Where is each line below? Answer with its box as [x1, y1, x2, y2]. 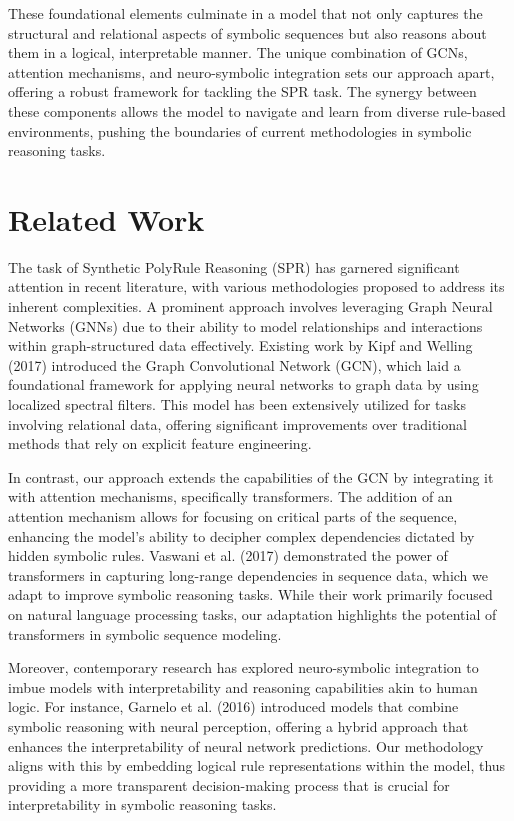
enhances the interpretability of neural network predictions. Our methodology [8, 735, 484, 756]
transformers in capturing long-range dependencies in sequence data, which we [8, 564, 489, 585]
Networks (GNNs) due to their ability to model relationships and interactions [8, 315, 483, 336]
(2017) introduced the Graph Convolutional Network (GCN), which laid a [8, 354, 461, 375]
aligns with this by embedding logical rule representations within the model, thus [8, 755, 506, 776]
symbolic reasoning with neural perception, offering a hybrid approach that [8, 715, 469, 736]
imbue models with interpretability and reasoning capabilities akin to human [8, 676, 478, 697]
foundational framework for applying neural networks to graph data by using [8, 374, 479, 395]
